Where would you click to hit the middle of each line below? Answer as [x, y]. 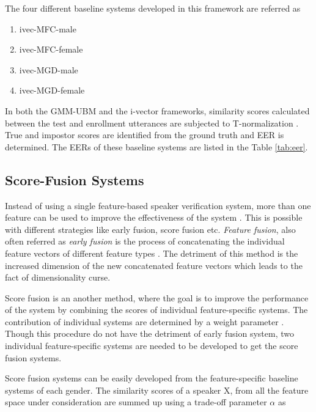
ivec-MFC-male [48, 28]
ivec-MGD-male [49, 69]
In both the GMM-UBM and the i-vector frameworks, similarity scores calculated [157, 110]
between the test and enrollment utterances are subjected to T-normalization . [152, 123]
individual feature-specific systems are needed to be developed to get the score [152, 346]
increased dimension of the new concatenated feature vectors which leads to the [154, 265]
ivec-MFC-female [51, 49]
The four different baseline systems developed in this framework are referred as [153, 8]
